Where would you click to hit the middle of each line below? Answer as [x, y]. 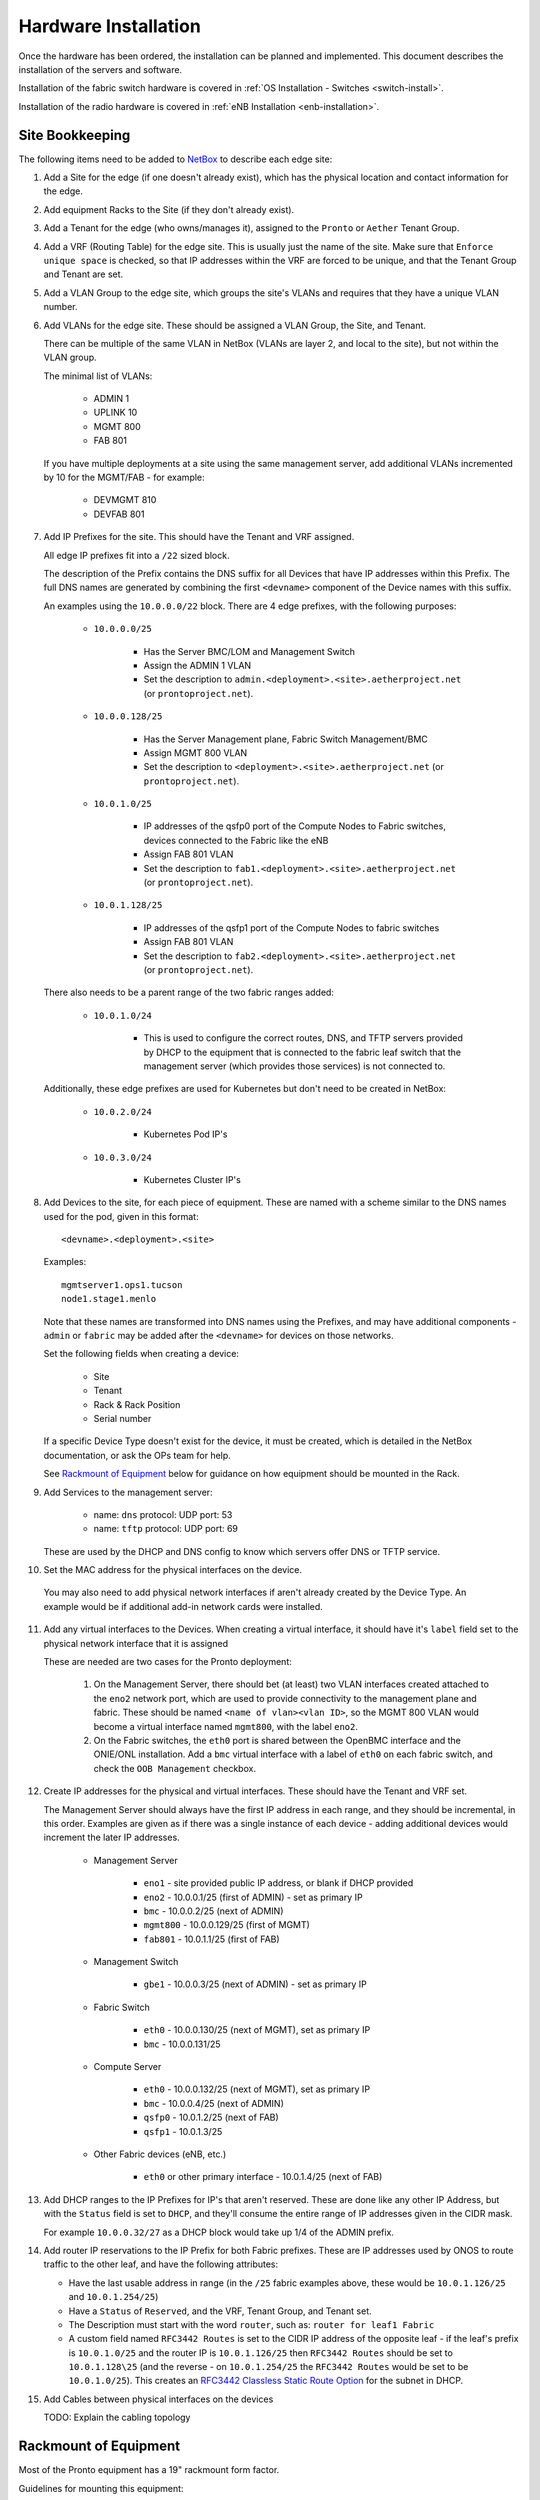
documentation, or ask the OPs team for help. [137, 1455]
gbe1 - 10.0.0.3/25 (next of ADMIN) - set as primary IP [255, 1984]
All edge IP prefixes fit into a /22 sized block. [136, 555]
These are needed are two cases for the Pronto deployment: [167, 1662]
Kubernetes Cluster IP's [192, 1179]
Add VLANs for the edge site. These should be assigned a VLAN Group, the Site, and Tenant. [235, 325]
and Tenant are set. [83, 274]
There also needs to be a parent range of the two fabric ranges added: [189, 992]
